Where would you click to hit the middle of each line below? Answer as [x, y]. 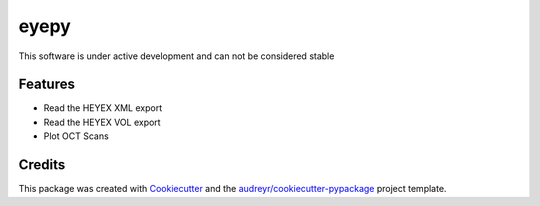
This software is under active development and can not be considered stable [176, 56]
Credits [42, 165]
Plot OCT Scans [76, 136]
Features [46, 84]
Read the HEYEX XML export [103, 108]
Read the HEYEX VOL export [102, 122]
